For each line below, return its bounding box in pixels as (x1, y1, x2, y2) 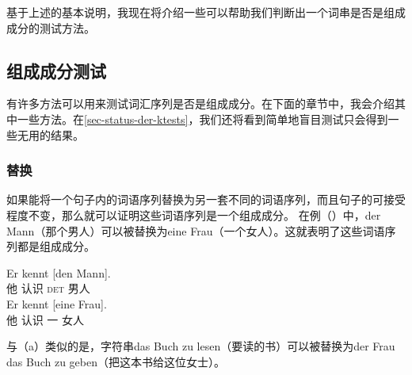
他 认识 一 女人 (6, 311, 84, 327)
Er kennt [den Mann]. (6, 264, 111, 281)
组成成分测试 (6, 58, 106, 82)
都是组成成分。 (17, 238, 95, 254)
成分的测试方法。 (6, 19, 95, 36)
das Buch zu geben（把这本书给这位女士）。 (6, 353, 225, 369)
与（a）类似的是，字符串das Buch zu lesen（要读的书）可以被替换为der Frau (6, 338, 395, 354)
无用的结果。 (17, 126, 84, 143)
